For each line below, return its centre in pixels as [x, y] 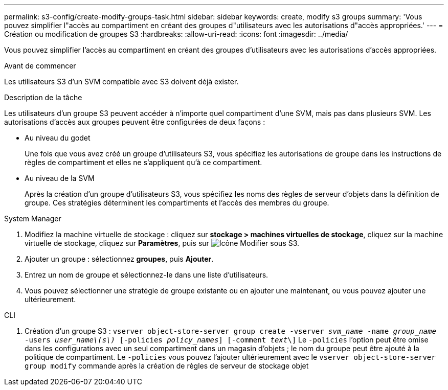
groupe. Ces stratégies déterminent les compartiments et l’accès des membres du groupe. [177, 203]
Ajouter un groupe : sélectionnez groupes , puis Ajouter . [119, 259]
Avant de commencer [40, 66]
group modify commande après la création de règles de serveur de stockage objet [167, 366]
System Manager [33, 219]
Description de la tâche [43, 97]
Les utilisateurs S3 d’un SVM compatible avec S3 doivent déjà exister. [121, 82]
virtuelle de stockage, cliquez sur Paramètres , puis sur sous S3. [162, 243]
